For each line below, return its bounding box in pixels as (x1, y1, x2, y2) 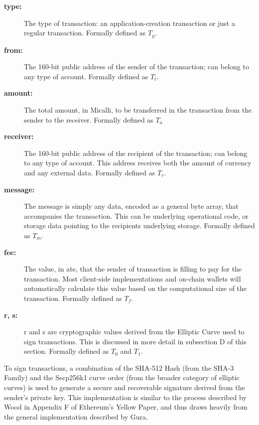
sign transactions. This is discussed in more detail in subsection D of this (24, 336, 247, 346)
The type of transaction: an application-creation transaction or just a (24, 17, 235, 28)
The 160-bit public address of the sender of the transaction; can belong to (24, 61, 249, 72)
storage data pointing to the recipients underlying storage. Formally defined (24, 220, 255, 231)
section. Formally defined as (24, 346, 109, 356)
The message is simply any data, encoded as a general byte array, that (24, 201, 239, 211)
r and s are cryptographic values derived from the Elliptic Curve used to (24, 326, 245, 337)
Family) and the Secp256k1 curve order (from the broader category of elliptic (4, 372, 240, 383)
